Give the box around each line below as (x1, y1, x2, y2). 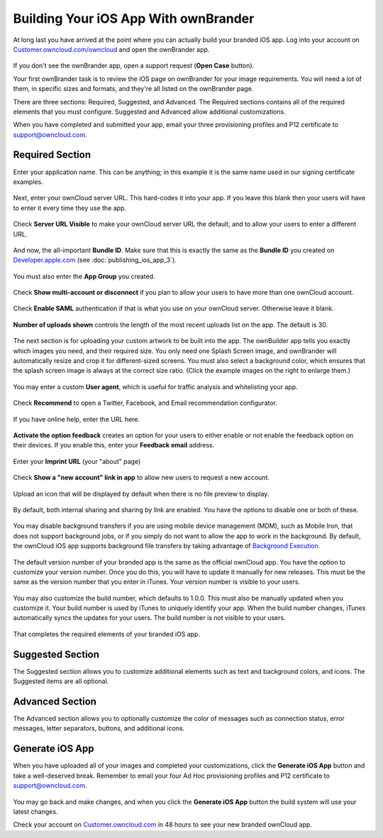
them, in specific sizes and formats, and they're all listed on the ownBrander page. (13, 85, 254, 93)
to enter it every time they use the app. (13, 203, 127, 212)
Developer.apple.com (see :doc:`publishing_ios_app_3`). (13, 256, 177, 264)
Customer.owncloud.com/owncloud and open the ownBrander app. (13, 45, 210, 53)
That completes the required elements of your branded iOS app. (13, 629, 200, 638)
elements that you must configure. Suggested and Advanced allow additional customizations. (13, 107, 287, 116)
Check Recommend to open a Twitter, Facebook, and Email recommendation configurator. (13, 398, 278, 408)
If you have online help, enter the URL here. (13, 415, 140, 423)
